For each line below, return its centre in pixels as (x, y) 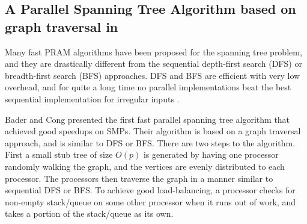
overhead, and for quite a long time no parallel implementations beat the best (148, 87)
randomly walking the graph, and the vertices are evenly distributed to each (145, 166)
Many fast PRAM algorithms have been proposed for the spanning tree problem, (153, 51)
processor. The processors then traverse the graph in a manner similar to (139, 178)
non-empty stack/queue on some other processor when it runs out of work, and (150, 201)
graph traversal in (62, 26)
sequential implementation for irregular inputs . (92, 98)
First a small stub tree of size (59, 154)
